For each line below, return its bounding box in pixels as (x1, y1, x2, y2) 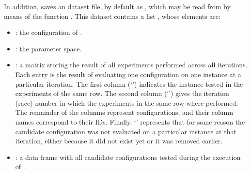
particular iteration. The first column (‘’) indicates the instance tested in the (15, 79, 243, 89)
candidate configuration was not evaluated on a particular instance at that (15, 126, 236, 136)
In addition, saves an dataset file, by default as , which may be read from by (4, 1, 231, 11)
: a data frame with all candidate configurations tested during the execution (15, 152, 241, 162)
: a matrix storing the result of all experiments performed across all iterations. (15, 60, 248, 70)
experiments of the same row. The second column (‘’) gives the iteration (15, 88, 229, 98)
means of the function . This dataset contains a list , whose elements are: (4, 11, 220, 21)
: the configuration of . (15, 27, 82, 37)
